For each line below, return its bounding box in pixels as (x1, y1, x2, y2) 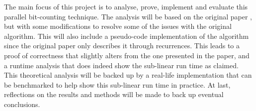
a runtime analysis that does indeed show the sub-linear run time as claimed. (4, 60, 239, 70)
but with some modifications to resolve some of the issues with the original (4, 21, 232, 31)
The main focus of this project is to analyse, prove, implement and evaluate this (4, 1, 248, 11)
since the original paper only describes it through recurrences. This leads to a (4, 40, 240, 51)
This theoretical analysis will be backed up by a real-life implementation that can (4, 70, 252, 80)
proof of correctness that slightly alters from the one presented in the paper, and (4, 50, 250, 60)
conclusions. (4, 99, 40, 109)
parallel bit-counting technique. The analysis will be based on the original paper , (4, 11, 252, 21)
